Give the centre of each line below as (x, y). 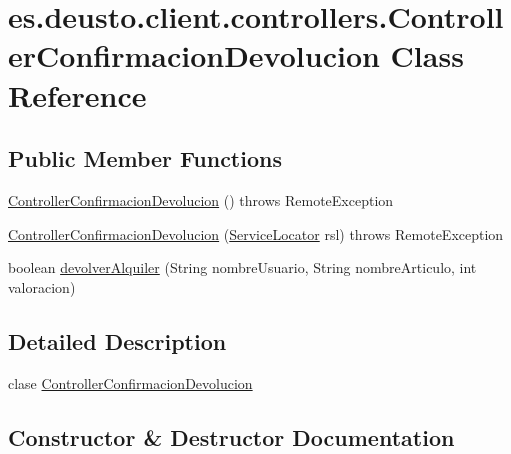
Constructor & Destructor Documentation (231, 436)
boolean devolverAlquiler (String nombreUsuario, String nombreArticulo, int (242, 267)
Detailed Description (117, 340)
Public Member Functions (145, 158)
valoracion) (42, 286)
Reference (77, 94)
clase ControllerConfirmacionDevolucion (130, 382)
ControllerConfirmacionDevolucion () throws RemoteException (201, 199)
